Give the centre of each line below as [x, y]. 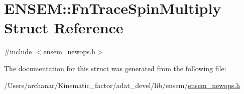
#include [18, 51]
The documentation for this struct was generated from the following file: [115, 68]
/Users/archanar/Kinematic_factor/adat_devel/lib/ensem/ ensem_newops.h [122, 85]
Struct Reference [64, 28]
